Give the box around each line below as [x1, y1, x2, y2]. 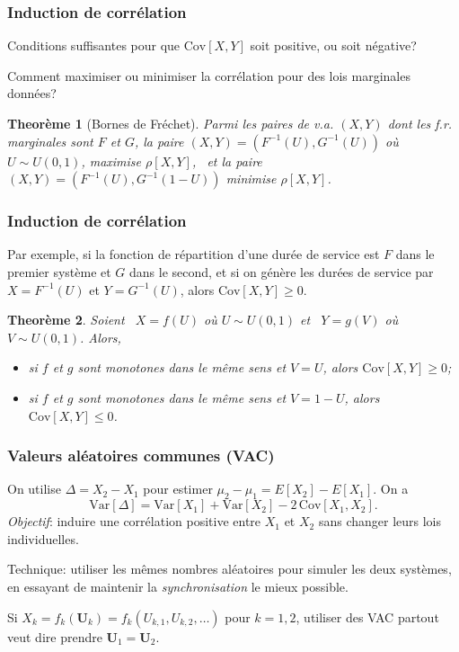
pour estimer [143, 479, 213, 498]
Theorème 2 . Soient [7, 310, 125, 329]
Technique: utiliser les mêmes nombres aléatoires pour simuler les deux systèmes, [7, 559, 452, 578]
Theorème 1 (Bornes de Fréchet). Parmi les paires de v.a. [7, 114, 334, 132]
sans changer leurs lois [318, 512, 442, 531]
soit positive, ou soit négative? [250, 36, 417, 55]
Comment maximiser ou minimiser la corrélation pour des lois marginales [7, 66, 410, 85]
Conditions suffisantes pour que [7, 36, 181, 55]
